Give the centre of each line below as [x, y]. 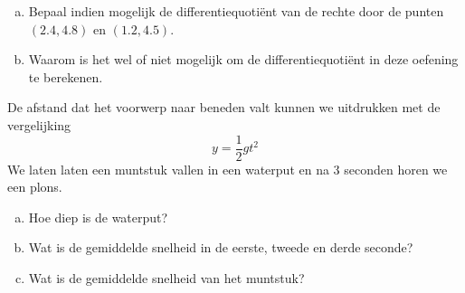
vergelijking [39, 124]
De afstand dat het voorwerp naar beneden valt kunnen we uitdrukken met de [224, 107]
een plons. [35, 187]
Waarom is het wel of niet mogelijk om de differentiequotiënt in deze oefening [243, 59]
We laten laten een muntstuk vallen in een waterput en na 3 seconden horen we [228, 169]
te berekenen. [66, 76]
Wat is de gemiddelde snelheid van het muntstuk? [166, 278]
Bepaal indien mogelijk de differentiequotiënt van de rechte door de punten [236, 11]
